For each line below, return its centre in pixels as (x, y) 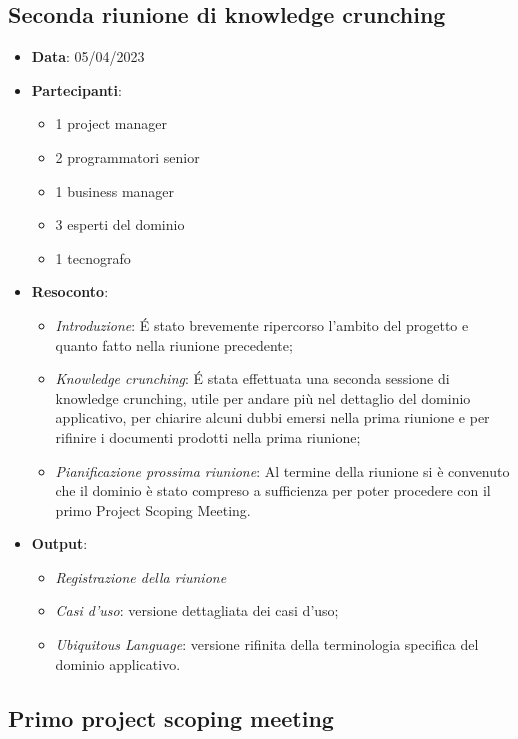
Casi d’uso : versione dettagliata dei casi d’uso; (197, 610)
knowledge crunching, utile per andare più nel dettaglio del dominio (263, 397)
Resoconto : (70, 291)
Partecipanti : (76, 89)
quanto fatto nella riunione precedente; (174, 344)
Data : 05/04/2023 (88, 56)
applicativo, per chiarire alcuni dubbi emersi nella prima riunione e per (272, 417)
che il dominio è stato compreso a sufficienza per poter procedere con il (273, 490)
